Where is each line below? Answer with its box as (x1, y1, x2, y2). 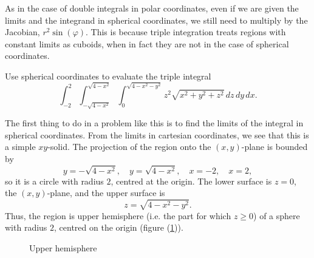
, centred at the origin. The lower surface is (111, 174, 272, 187)
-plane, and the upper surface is (47, 186, 165, 199)
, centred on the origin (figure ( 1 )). (54, 221, 183, 234)
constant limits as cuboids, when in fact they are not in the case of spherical (5, 37, 289, 50)
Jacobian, (5, 25, 40, 38)
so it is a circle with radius (5, 174, 104, 187)
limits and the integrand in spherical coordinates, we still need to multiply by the (5, 13, 308, 26)
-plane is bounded (241, 140, 308, 153)
